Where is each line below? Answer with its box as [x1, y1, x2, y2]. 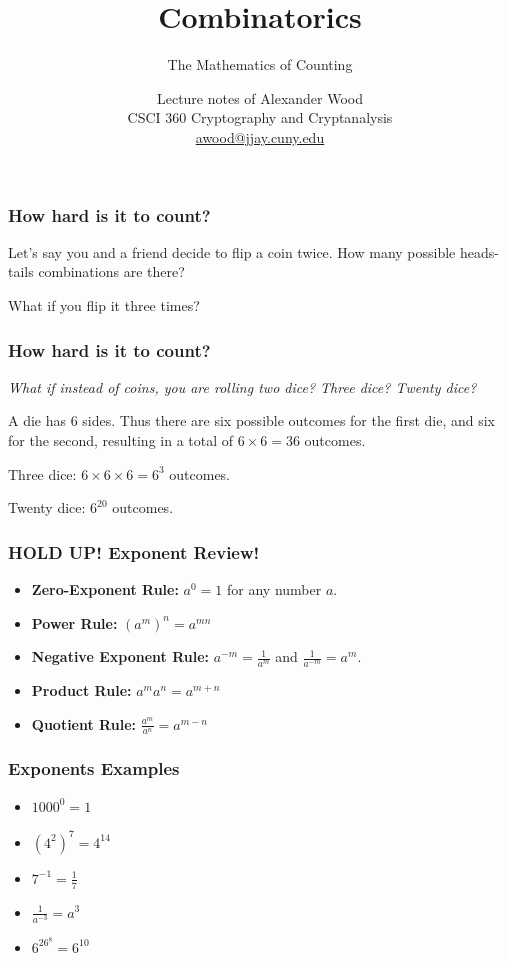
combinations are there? [38, 261, 185, 282]
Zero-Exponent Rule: [31, 578, 179, 599]
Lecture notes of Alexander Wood [156, 87, 364, 108]
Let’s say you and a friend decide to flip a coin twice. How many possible [8, 241, 456, 262]
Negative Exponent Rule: [31, 646, 210, 667]
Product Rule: [31, 680, 132, 700]
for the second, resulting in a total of [8, 429, 234, 450]
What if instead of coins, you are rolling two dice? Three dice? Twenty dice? [8, 376, 477, 397]
